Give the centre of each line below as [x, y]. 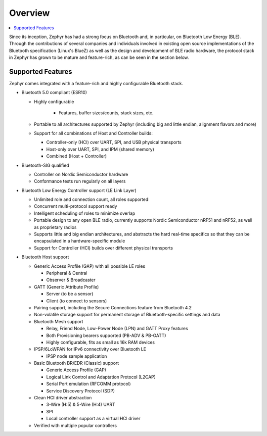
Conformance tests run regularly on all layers [80, 181]
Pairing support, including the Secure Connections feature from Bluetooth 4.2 [113, 307]
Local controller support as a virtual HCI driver [93, 419]
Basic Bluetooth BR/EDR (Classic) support [76, 363]
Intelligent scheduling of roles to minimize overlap [85, 213]
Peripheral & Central [67, 273]
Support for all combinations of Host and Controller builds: [93, 133]
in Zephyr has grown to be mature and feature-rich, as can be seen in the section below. [99, 57]
